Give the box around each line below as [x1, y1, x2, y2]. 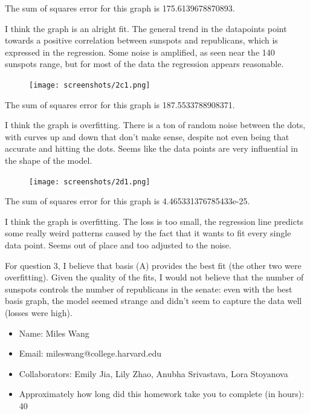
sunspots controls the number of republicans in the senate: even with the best [5, 282, 292, 295]
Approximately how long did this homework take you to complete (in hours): [19, 387, 305, 400]
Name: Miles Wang [19, 326, 89, 339]
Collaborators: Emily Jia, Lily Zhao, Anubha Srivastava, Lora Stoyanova [19, 367, 288, 380]
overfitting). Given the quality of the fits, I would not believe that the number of [5, 271, 304, 283]
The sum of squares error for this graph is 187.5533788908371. [5, 98, 235, 111]
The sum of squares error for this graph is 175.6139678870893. [5, 2, 235, 14]
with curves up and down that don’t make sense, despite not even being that [5, 130, 289, 143]
